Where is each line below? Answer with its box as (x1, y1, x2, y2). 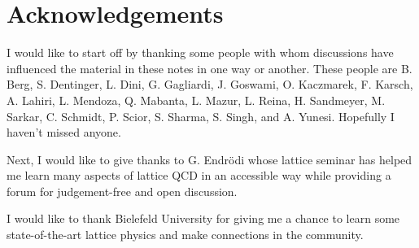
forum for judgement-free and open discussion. (7, 182, 238, 199)
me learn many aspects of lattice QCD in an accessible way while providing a (7, 167, 391, 184)
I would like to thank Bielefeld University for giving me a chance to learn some (7, 210, 400, 227)
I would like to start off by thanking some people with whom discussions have (7, 44, 394, 61)
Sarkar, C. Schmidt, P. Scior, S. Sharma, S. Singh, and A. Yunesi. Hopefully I (7, 107, 395, 124)
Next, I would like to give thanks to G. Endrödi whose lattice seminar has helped (7, 150, 412, 168)
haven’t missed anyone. (7, 124, 121, 141)
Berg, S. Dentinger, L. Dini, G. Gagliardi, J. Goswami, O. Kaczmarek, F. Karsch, (7, 76, 413, 93)
